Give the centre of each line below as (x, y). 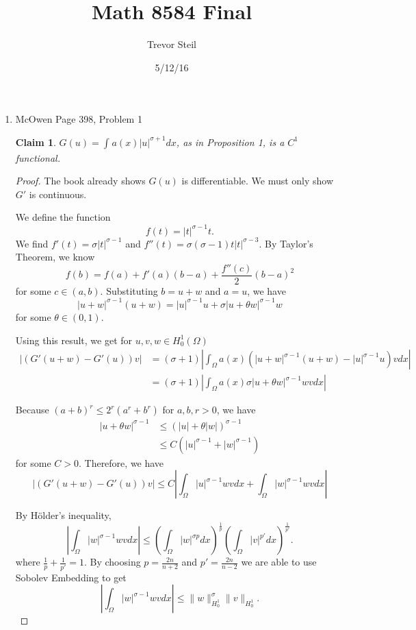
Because (32, 410)
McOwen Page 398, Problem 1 (79, 119)
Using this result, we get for (74, 340)
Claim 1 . (36, 142)
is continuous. (58, 194)
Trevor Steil (172, 44)
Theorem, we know (55, 257)
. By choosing (112, 562)
